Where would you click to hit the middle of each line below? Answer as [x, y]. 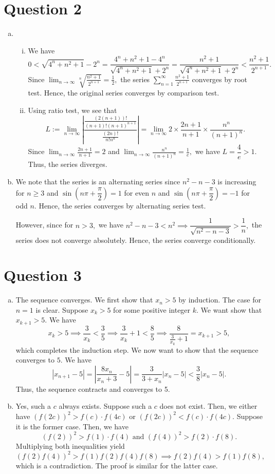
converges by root [220, 79]
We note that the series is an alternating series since [98, 181]
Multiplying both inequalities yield [70, 445]
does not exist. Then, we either [208, 406]
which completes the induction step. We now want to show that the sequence [137, 349]
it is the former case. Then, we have [72, 426]
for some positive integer [152, 309]
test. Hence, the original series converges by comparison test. [124, 93]
